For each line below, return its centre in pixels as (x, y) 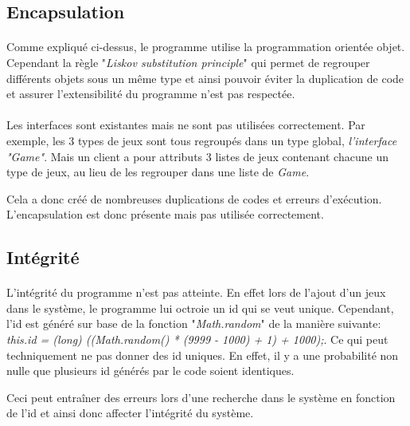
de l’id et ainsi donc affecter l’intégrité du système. (130, 413)
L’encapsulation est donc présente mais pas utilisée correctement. (165, 214)
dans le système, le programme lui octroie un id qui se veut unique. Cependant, (200, 308)
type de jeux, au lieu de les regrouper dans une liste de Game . (158, 172)
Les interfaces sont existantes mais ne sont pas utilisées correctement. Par (186, 125)
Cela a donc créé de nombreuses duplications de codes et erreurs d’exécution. (194, 198)
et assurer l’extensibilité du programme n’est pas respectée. (151, 94)
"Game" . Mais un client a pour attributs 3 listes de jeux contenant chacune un (197, 156)
